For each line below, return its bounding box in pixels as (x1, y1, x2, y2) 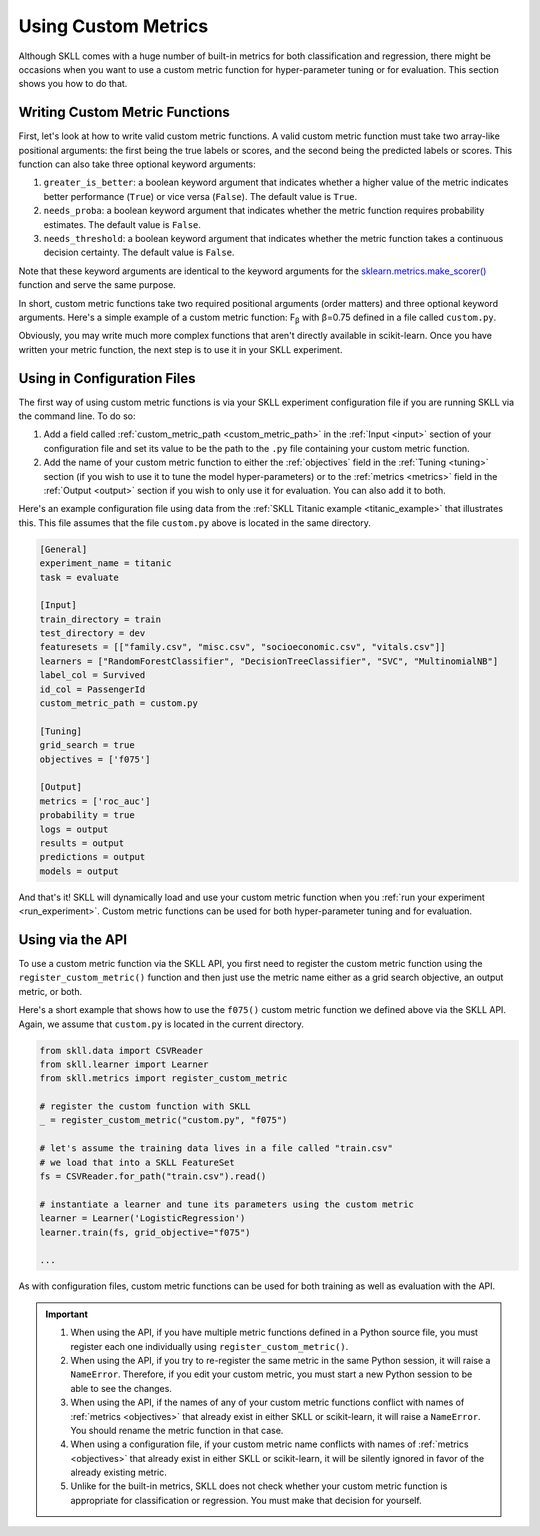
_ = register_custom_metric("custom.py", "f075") (39, 1115, 288, 1126)
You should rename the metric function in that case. (70, 1424, 284, 1436)
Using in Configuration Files (18, 370, 196, 387)
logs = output (39, 823, 109, 835)
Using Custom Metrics (18, 15, 209, 37)
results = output (39, 837, 125, 849)
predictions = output (39, 851, 146, 863)
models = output (39, 865, 120, 877)
